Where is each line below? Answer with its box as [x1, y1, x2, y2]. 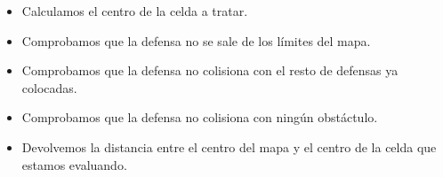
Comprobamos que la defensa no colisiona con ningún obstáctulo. [21, 108, 378, 127]
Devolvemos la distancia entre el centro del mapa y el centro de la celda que [21, 137, 437, 156]
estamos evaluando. [21, 155, 127, 173]
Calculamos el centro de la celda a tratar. [21, 2, 248, 19]
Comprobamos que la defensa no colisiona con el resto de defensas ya [21, 61, 399, 80]
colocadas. [21, 78, 77, 96]
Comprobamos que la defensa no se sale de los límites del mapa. [21, 31, 371, 50]
